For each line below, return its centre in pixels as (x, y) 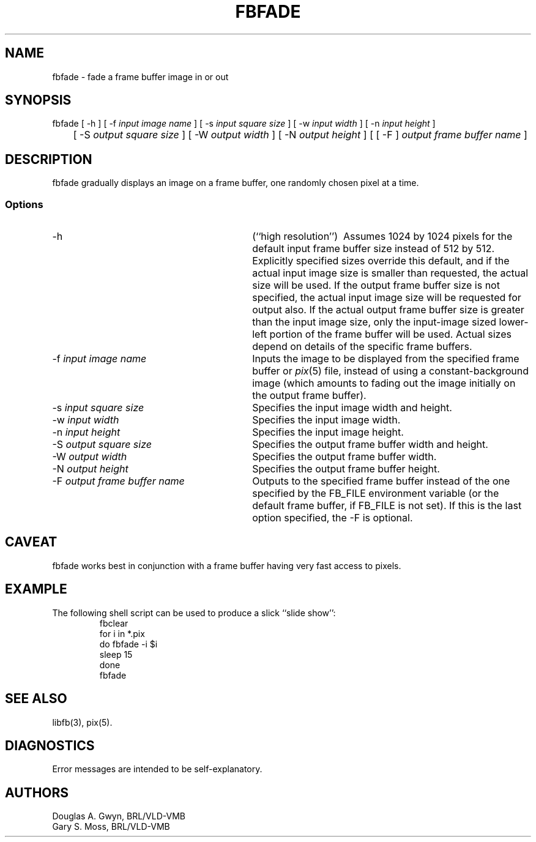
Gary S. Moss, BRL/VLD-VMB (111, 827)
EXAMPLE (36, 589)
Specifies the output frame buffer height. (346, 469)
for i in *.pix (122, 633)
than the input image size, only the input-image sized (374, 322)
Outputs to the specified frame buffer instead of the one (381, 481)
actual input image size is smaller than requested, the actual (390, 273)
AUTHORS (37, 792)
